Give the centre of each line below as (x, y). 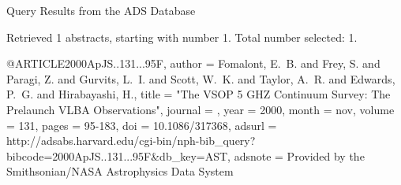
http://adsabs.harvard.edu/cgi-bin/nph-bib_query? (131, 141)
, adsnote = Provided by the (296, 155)
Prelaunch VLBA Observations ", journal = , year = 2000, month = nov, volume (200, 109)
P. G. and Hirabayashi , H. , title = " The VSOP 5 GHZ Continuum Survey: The (199, 94)
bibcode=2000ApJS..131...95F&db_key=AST (117, 155)
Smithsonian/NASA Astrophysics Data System (120, 171)
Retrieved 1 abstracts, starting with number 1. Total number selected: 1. (182, 37)
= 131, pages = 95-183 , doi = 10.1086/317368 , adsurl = (142, 125)
